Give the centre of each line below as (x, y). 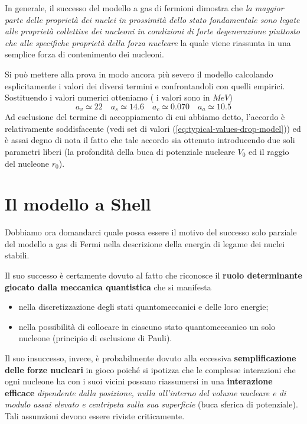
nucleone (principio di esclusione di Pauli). (95, 338)
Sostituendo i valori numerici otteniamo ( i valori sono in (107, 97)
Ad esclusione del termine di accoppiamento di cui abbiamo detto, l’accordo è (145, 117)
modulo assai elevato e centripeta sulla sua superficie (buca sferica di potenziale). (151, 404)
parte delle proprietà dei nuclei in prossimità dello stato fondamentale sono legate (152, 19)
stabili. (17, 255)
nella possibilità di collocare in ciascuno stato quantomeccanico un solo (147, 326)
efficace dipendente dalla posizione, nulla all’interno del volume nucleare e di (146, 392)
